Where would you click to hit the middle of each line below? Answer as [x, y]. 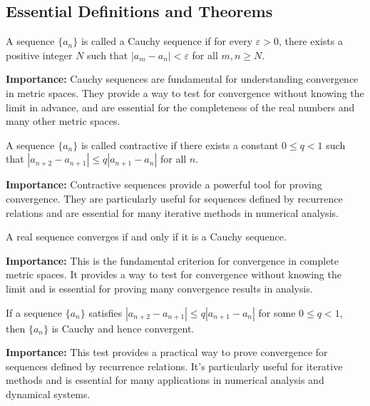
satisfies [106, 312]
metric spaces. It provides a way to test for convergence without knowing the [174, 274]
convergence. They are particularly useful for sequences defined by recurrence [174, 198]
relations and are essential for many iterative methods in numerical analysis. [172, 212]
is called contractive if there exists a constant [180, 144]
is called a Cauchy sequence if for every [167, 41]
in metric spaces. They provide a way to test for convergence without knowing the [185, 92]
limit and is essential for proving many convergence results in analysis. [159, 288]
